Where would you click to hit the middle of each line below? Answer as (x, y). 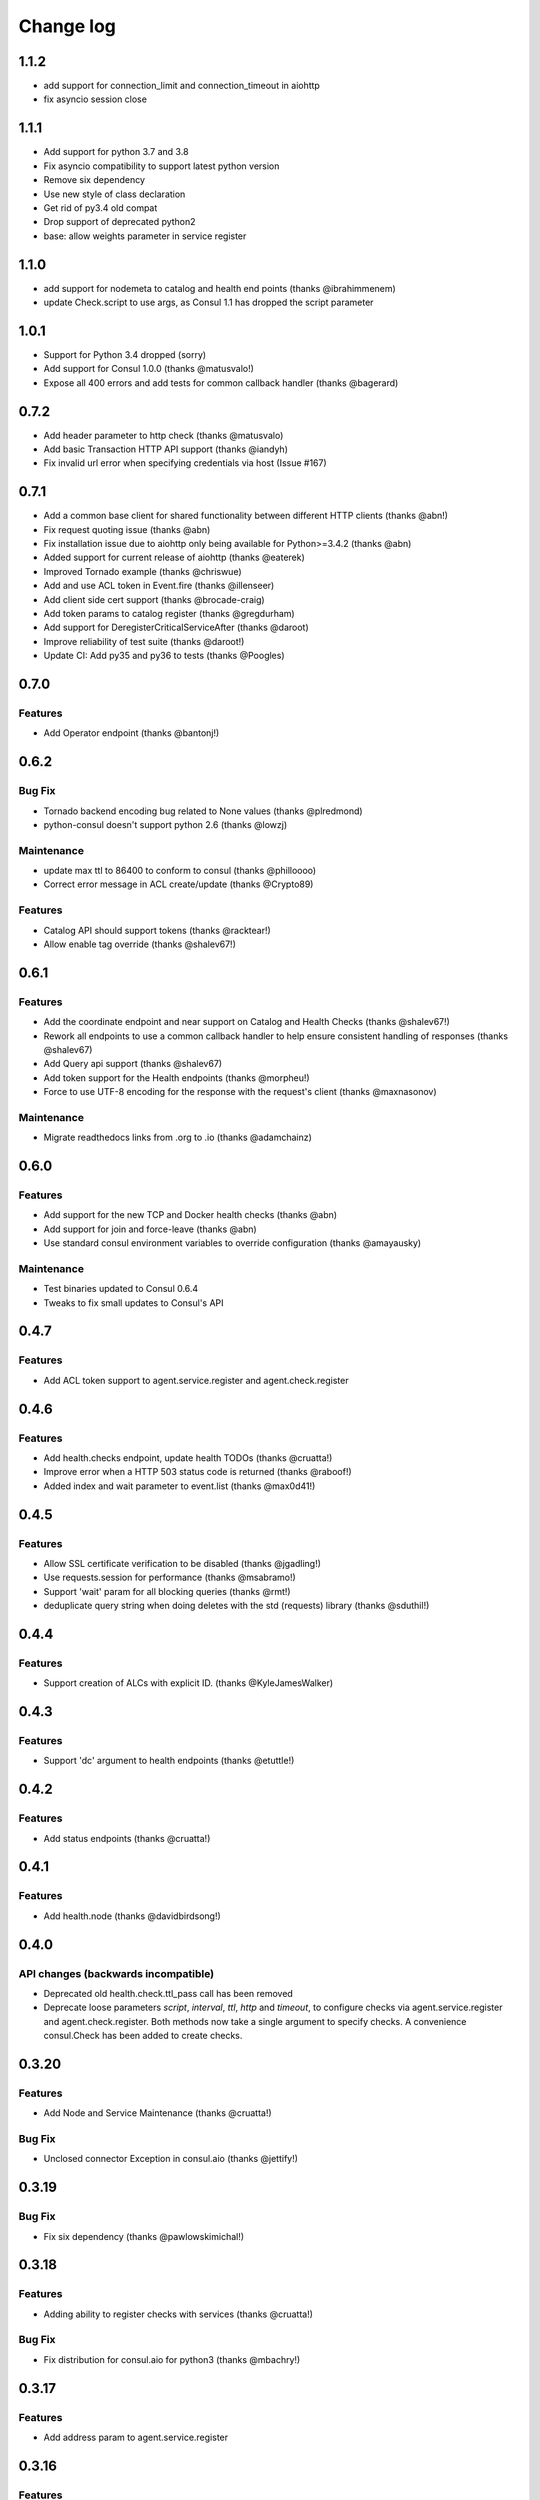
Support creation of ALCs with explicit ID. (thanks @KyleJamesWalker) (188, 1683)
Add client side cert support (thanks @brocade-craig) (154, 599)
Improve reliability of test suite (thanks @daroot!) (144, 641)
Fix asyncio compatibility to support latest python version (161, 166)
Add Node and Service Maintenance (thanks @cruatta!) (157, 2113)
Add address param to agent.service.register (136, 2437)
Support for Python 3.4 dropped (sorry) (125, 354)
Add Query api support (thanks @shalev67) (133, 1064)
